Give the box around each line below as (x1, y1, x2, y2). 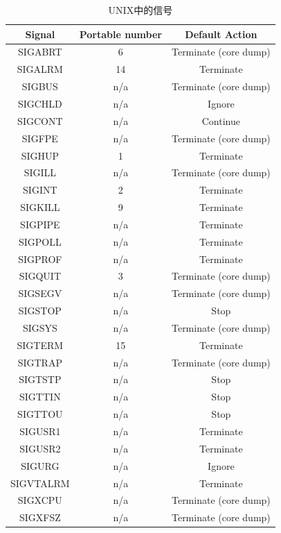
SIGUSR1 (19, 424, 61, 438)
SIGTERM (17, 337, 64, 352)
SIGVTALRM (10, 475, 70, 490)
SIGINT (23, 183, 57, 197)
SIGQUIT (19, 269, 62, 283)
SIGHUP (21, 148, 60, 162)
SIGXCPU (17, 493, 62, 507)
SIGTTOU (17, 407, 63, 421)
